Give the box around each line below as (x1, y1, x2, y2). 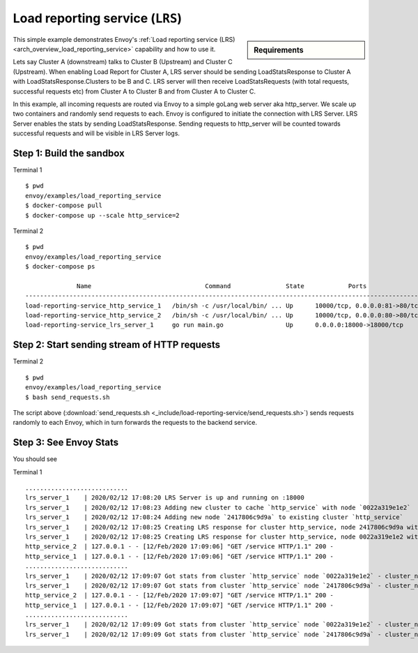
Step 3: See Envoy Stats (13, 437, 119, 449)
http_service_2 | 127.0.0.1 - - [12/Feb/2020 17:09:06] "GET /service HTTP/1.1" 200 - (25, 543, 334, 550)
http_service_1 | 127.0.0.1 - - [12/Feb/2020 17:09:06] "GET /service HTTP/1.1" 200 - (25, 552, 334, 560)
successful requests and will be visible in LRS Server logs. (13, 129, 180, 137)
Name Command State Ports (77, 282, 367, 290)
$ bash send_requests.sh (25, 393, 110, 401)
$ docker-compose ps (25, 262, 95, 271)
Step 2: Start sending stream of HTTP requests (13, 339, 221, 351)
